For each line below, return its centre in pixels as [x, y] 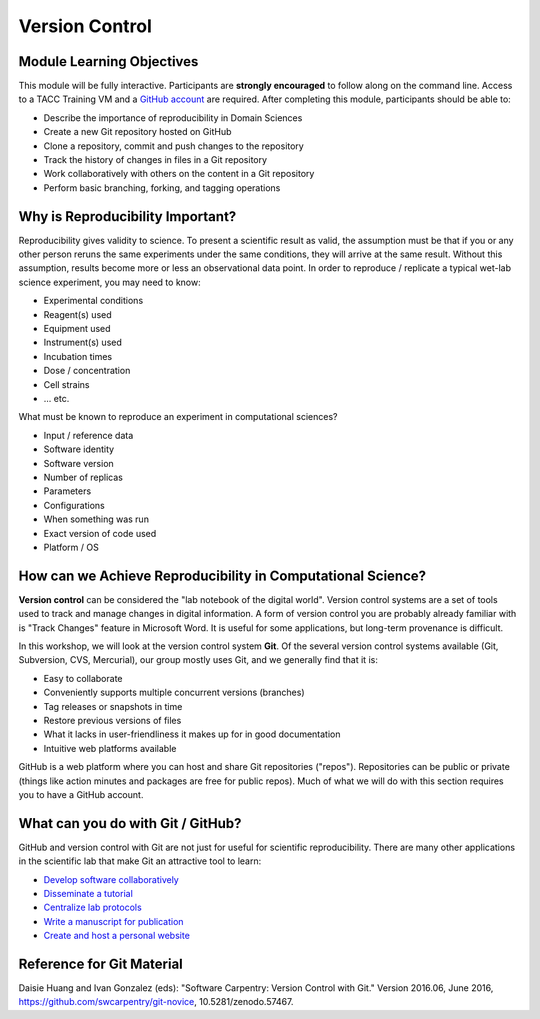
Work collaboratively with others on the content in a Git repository [179, 174]
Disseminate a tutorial [88, 893]
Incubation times [78, 356]
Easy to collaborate [83, 678]
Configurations [74, 505]
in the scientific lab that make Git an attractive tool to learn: [140, 861]
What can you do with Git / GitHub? [130, 823]
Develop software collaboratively [111, 879]
